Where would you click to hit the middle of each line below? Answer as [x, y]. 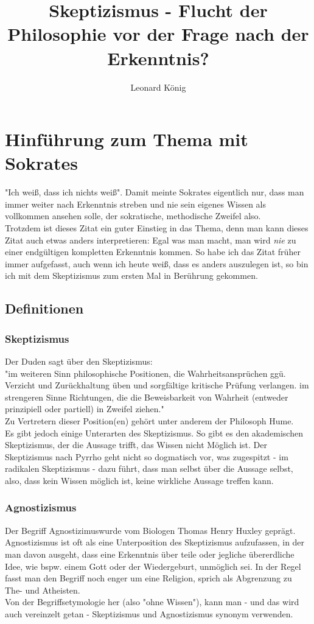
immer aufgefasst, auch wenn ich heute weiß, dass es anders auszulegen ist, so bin [157, 263]
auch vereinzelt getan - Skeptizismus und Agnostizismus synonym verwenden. [149, 613]
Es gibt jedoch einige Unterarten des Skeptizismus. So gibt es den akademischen [154, 433]
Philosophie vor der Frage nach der [158, 34]
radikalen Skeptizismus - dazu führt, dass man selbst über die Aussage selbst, [149, 468]
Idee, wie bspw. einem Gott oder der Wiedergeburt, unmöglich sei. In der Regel [153, 566]
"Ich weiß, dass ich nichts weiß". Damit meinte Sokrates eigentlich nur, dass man [155, 192]
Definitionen [44, 308]
